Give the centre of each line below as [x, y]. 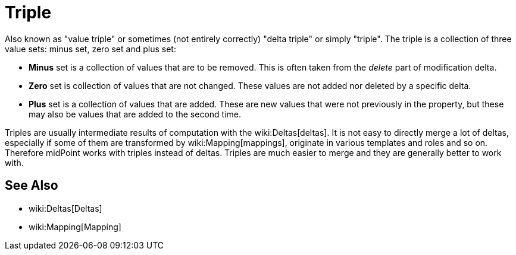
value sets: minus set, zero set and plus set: [90, 49]
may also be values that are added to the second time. [135, 114]
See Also [32, 186]
